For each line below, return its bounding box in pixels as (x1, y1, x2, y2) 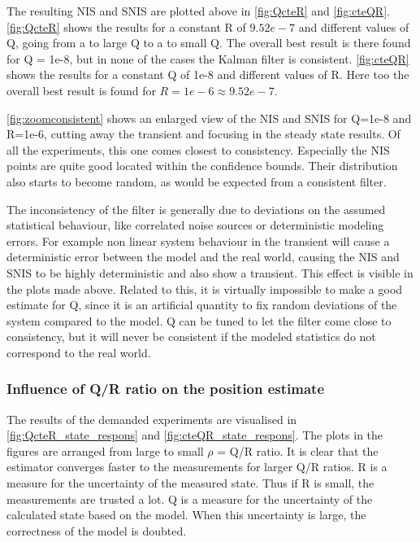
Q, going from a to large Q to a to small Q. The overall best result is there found (6, 34, 411, 51)
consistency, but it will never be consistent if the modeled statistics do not (6, 328, 376, 345)
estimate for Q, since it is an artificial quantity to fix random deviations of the (6, 296, 397, 313)
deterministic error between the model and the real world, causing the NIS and (6, 248, 400, 265)
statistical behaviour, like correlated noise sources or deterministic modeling (6, 216, 384, 234)
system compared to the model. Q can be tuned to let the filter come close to (6, 312, 392, 329)
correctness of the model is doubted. (6, 522, 187, 539)
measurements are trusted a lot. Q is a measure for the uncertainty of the (6, 490, 373, 507)
